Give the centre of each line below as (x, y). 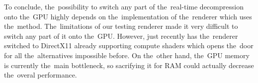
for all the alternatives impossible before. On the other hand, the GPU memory (127, 55)
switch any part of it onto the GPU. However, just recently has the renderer (121, 36)
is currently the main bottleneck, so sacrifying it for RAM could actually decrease (129, 65)
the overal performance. (41, 75)
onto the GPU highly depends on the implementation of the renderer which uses (128, 16)
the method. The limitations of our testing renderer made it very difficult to (121, 26)
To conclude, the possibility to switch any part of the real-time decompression (124, 6)
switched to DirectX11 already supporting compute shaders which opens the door (129, 45)
